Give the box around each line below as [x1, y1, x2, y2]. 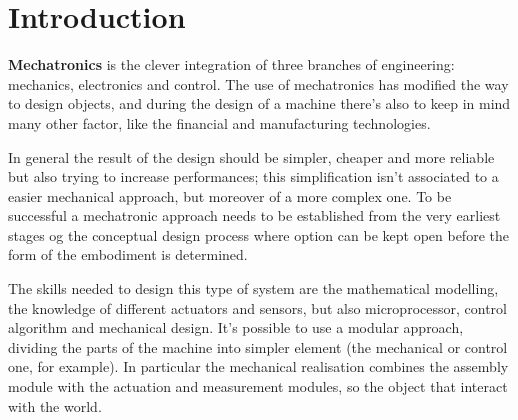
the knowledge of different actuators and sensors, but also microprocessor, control [8, 297, 507, 318]
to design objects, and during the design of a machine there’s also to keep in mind [8, 93, 511, 114]
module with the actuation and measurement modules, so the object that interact [8, 376, 508, 397]
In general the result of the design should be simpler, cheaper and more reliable [8, 146, 495, 167]
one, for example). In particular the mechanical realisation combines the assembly [8, 356, 509, 377]
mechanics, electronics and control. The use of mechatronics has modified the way [8, 73, 509, 94]
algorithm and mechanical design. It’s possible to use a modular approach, [8, 317, 464, 338]
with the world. [8, 395, 102, 416]
